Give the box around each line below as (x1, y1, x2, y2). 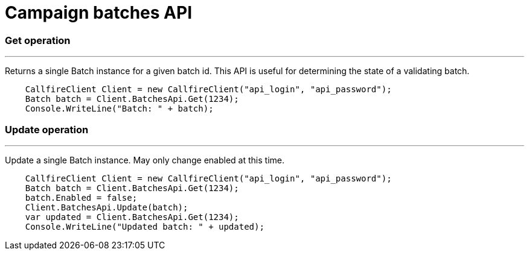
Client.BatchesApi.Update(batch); (25, 202, 188, 212)
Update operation (5, 123, 89, 136)
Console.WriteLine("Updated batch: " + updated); (25, 221, 264, 231)
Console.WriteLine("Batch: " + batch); (25, 104, 214, 114)
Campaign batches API (5, 2, 193, 23)
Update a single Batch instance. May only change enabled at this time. (5, 154, 284, 165)
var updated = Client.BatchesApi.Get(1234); (25, 212, 239, 222)
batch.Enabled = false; (25, 192, 138, 203)
